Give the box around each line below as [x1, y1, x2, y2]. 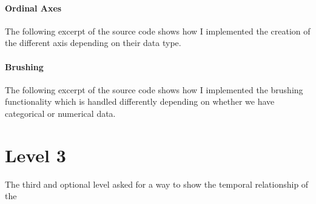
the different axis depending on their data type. [5, 36, 181, 49]
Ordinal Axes [5, 1, 62, 14]
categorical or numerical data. [5, 107, 116, 119]
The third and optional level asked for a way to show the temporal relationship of [5, 177, 309, 190]
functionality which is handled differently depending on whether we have [5, 95, 275, 108]
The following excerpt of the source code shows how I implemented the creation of [5, 24, 311, 37]
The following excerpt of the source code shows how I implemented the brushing [5, 83, 303, 96]
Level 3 [5, 142, 66, 167]
